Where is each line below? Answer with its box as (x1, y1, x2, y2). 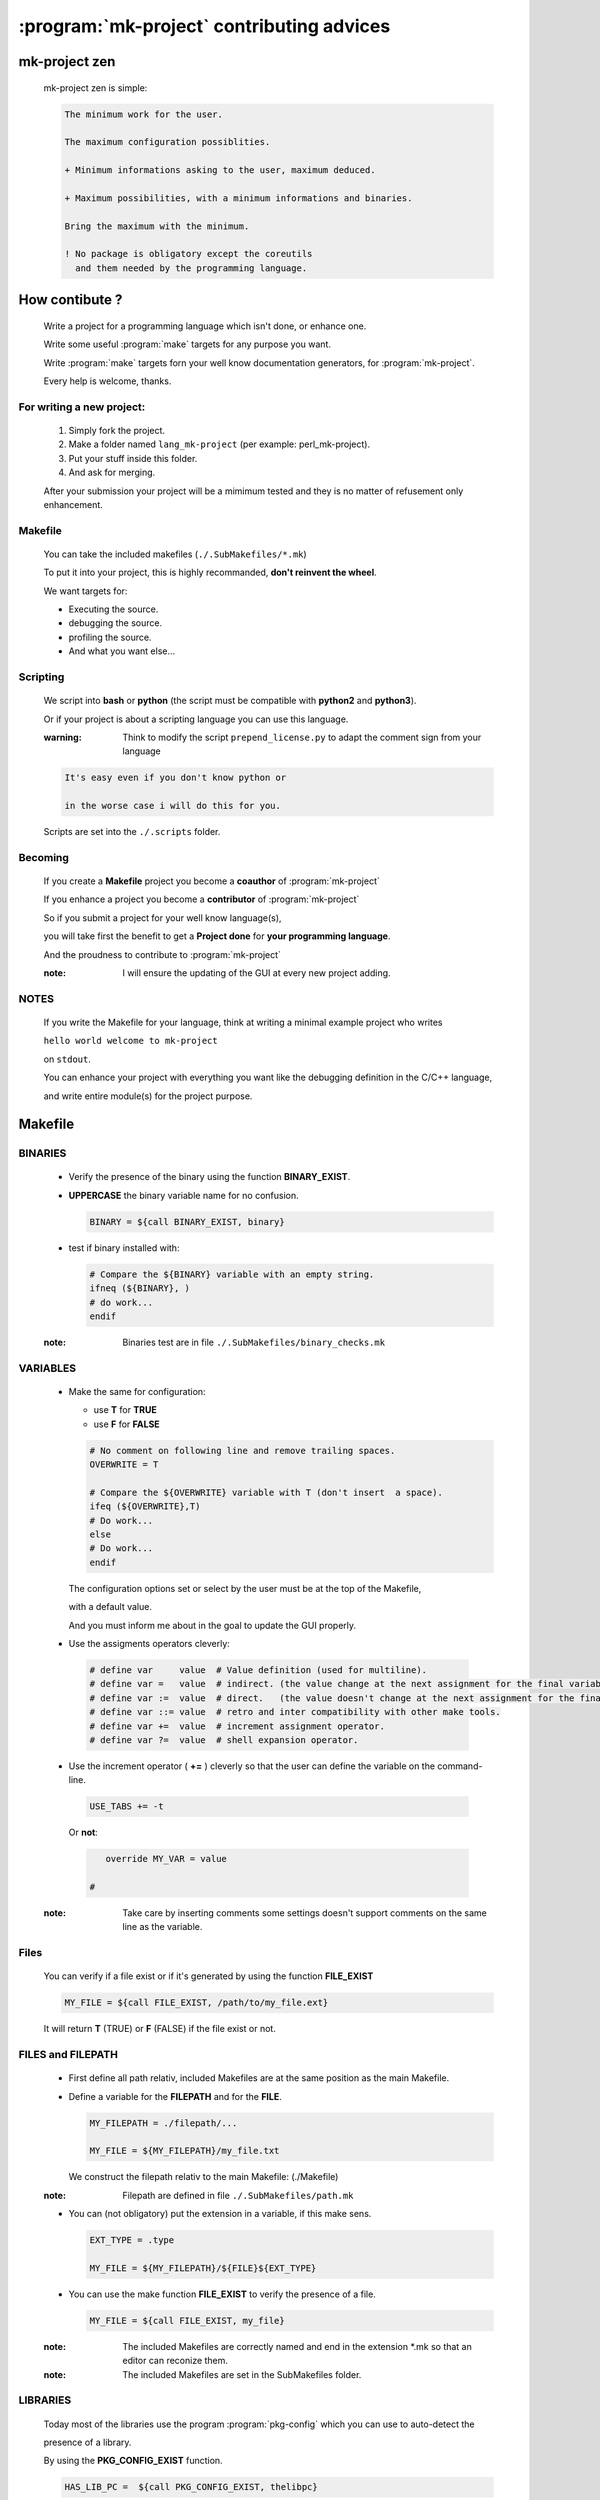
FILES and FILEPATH (18, 2048, 119, 2062)
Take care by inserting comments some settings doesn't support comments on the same (122, 1907, 487, 1919)
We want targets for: (43, 585, 128, 597)
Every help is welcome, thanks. (43, 375, 172, 387)
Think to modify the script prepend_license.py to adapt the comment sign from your (122, 731, 482, 743)
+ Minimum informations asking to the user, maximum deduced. (64, 165, 376, 176)
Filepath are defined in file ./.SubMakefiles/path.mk (122, 2189, 354, 2201)
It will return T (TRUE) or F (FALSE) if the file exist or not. (43, 2023, 277, 2035)
